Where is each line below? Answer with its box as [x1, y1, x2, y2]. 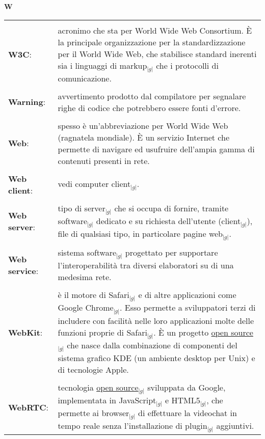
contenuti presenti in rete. [58, 154, 150, 167]
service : [8, 264, 39, 277]
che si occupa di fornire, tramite [114, 202, 229, 214]
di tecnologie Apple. [58, 363, 129, 375]
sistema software [58, 246, 117, 259]
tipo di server [58, 202, 105, 214]
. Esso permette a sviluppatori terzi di [120, 301, 256, 314]
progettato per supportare [125, 246, 218, 259]
